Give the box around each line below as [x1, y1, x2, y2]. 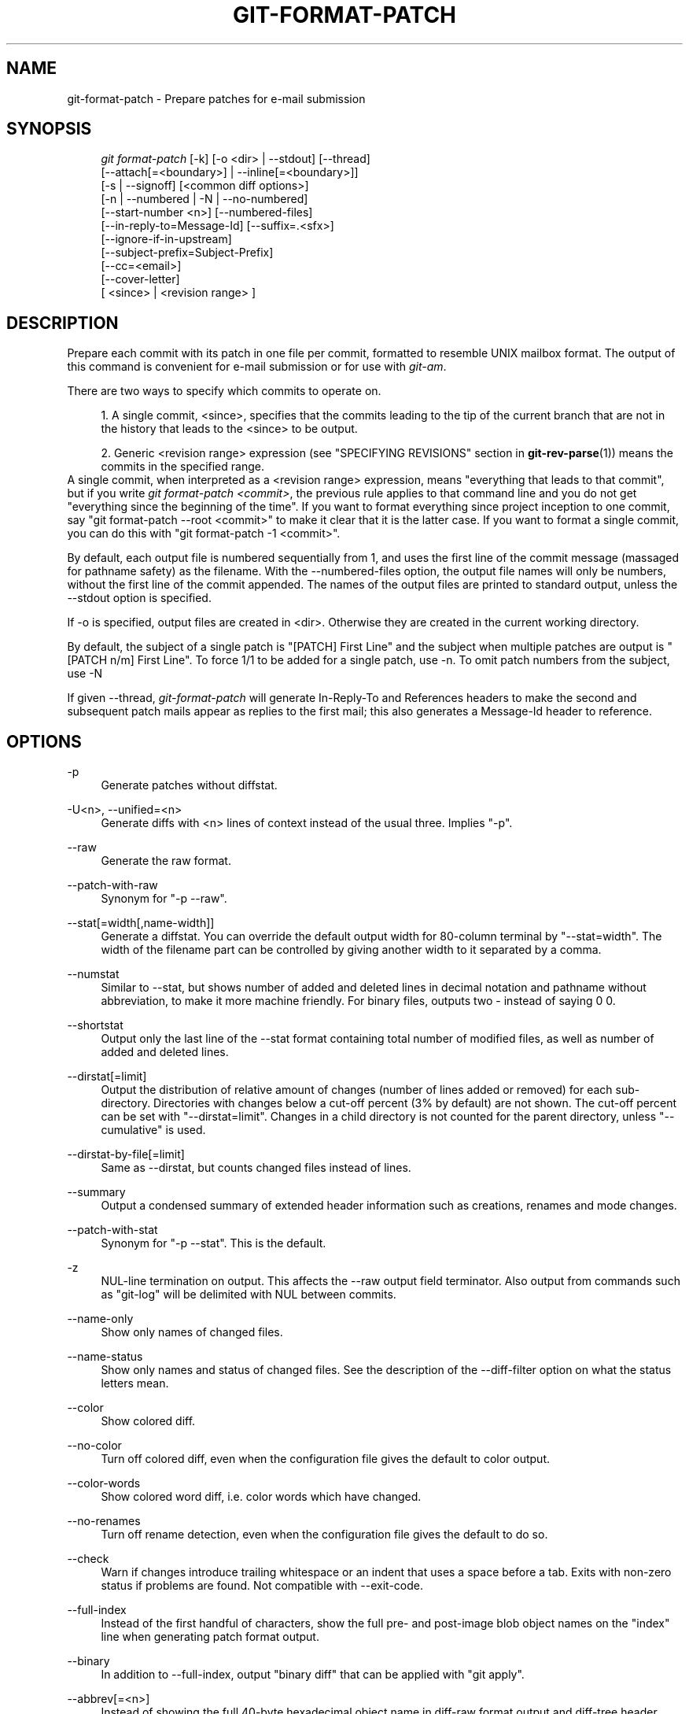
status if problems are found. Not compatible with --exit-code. [101, 1579, 423, 1593]
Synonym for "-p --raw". [101, 892, 227, 906]
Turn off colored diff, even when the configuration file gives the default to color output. [101, 1452, 550, 1466]
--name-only [67, 1312, 134, 1326]
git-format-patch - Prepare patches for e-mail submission [67, 91, 366, 105]
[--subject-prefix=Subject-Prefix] [101, 246, 274, 260]
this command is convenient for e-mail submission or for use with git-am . [67, 360, 447, 374]
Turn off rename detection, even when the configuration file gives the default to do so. [101, 1527, 548, 1542]
